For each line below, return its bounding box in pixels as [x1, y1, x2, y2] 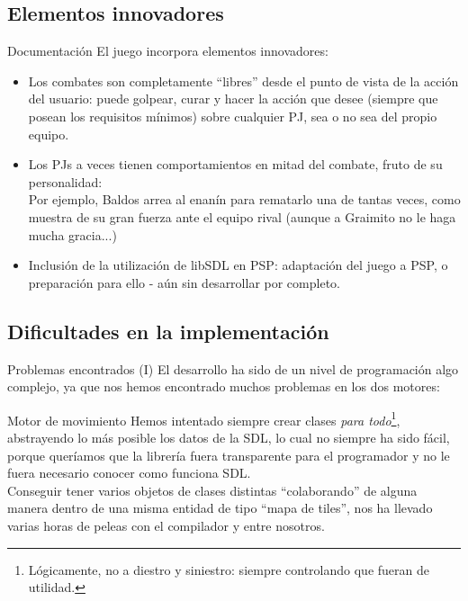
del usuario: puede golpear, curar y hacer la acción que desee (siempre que [28, 89, 438, 108]
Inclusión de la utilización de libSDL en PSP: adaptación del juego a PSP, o [28, 256, 448, 274]
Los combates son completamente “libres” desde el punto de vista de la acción [28, 71, 459, 90]
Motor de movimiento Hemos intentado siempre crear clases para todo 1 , [7, 408, 400, 429]
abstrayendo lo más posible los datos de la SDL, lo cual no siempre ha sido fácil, [7, 427, 450, 446]
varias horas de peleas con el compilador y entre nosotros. [7, 516, 325, 534]
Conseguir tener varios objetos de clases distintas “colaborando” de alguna [7, 480, 418, 499]
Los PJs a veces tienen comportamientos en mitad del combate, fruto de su [28, 155, 443, 174]
